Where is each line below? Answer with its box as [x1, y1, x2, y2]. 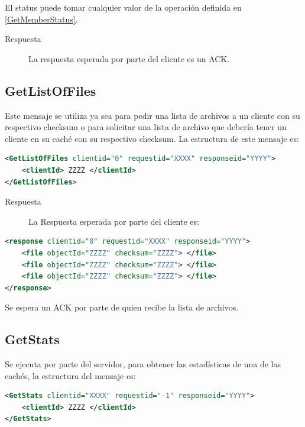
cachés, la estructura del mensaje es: [5, 369, 136, 381]
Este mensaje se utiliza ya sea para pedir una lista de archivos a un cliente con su [5, 109, 300, 121]
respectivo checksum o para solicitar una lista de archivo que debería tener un [5, 121, 287, 133]
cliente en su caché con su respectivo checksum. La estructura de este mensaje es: [5, 132, 299, 144]
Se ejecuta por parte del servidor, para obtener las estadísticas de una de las [5, 358, 281, 370]
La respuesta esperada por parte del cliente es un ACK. [28, 52, 230, 64]
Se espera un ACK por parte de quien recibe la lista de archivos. [5, 301, 239, 313]
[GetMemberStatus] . [5, 12, 78, 25]
